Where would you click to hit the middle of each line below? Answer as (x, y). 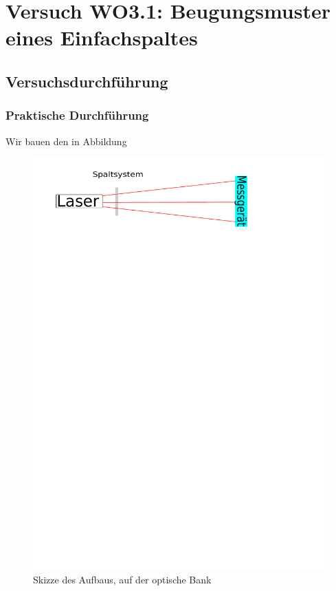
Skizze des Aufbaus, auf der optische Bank (122, 580)
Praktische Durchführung (77, 115)
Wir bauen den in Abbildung (66, 141)
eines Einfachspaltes (102, 37)
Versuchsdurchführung (87, 81)
